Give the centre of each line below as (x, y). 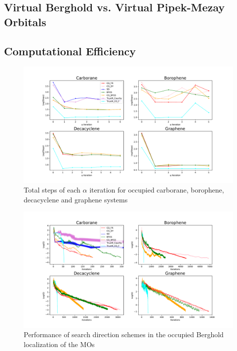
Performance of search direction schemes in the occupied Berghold (124, 334)
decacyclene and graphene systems (76, 199)
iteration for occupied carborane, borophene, (157, 190)
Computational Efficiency (70, 51)
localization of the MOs (59, 344)
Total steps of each (52, 190)
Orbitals (25, 21)
